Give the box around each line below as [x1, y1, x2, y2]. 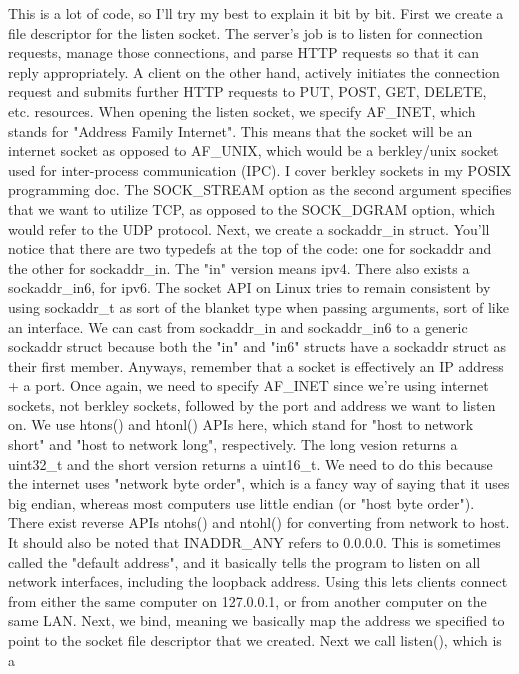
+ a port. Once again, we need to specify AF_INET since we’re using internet [8, 375, 489, 396]
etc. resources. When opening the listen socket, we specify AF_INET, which [8, 100, 476, 121]
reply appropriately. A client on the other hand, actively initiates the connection [8, 61, 500, 82]
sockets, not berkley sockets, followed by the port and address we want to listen [8, 394, 496, 415]
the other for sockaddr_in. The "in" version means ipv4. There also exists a [8, 257, 470, 278]
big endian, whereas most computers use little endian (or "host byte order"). [8, 492, 475, 513]
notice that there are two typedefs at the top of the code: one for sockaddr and [8, 238, 492, 259]
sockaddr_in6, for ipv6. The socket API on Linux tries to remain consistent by [8, 277, 491, 298]
